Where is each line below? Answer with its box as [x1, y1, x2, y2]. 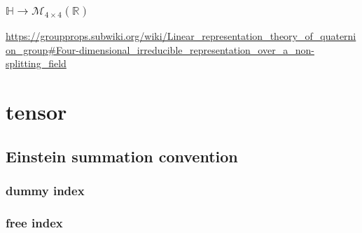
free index [6, 213, 63, 231]
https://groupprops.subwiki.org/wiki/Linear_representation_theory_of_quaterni [6, 29, 356, 43]
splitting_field [6, 56, 67, 71]
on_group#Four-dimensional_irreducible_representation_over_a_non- [6, 42, 314, 57]
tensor [6, 97, 67, 126]
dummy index [6, 182, 85, 199]
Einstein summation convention [6, 145, 238, 167]
